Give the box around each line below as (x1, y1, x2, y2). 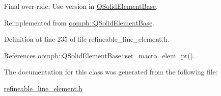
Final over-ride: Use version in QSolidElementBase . (4, 1, 158, 11)
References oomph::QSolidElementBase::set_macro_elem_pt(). (4, 50, 195, 60)
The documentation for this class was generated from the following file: (4, 67, 218, 77)
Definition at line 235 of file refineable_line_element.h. (4, 34, 169, 44)
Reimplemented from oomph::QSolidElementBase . (4, 17, 155, 27)
